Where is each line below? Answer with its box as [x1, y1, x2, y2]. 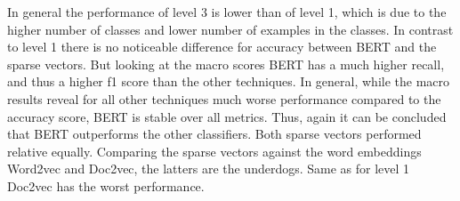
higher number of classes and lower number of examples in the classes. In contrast [7, 20, 454, 38]
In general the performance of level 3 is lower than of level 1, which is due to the [7, 3, 447, 20]
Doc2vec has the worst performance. [7, 176, 205, 195]
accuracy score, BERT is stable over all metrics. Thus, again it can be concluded [7, 107, 447, 125]
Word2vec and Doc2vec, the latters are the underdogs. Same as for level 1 [7, 159, 410, 178]
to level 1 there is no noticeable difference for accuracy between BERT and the [7, 37, 437, 56]
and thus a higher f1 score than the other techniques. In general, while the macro [7, 72, 450, 91]
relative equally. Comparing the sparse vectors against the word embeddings [7, 141, 422, 160]
